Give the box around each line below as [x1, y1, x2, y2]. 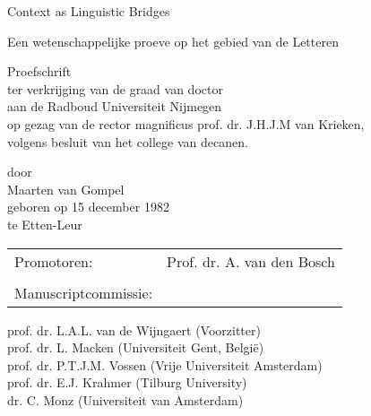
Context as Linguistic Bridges [7, 2, 170, 20]
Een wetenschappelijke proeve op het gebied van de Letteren [7, 31, 339, 50]
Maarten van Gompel [7, 179, 125, 198]
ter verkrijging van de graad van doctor [7, 79, 223, 98]
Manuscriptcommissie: [14, 282, 153, 303]
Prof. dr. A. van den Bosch [167, 250, 335, 272]
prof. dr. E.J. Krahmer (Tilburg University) [7, 373, 247, 392]
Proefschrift [7, 62, 72, 81]
